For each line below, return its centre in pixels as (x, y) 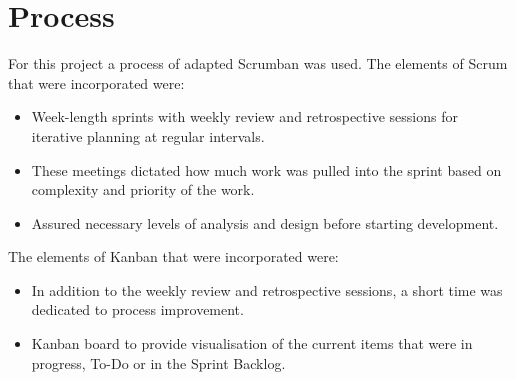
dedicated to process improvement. (137, 309)
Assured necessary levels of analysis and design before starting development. (265, 222)
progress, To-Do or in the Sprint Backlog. (158, 362)
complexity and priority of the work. (143, 189)
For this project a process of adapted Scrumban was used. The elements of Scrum (258, 63)
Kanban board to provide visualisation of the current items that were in (252, 343)
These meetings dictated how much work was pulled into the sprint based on (266, 169)
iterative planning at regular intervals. (148, 135)
